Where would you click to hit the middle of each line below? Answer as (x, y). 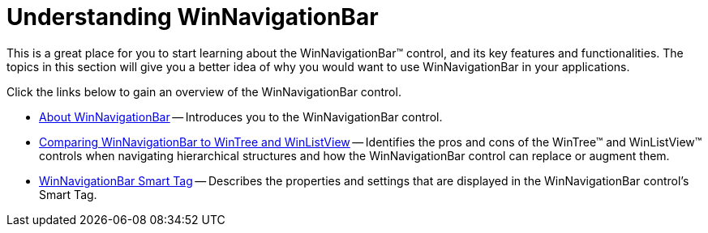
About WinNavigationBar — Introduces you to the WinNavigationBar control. (241, 116)
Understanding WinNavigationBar (193, 17)
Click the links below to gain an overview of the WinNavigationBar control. (204, 91)
